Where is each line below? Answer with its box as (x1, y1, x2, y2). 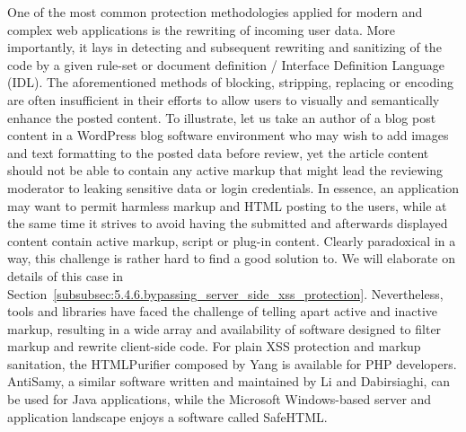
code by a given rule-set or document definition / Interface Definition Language (7, 55, 445, 74)
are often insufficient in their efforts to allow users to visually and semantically (7, 90, 440, 109)
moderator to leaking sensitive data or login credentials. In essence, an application (7, 178, 459, 197)
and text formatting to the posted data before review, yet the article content (7, 143, 429, 162)
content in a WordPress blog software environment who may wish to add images (7, 126, 449, 145)
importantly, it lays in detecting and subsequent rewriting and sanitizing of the (7, 38, 442, 57)
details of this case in (7, 266, 123, 285)
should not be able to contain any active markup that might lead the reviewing (7, 161, 444, 180)
